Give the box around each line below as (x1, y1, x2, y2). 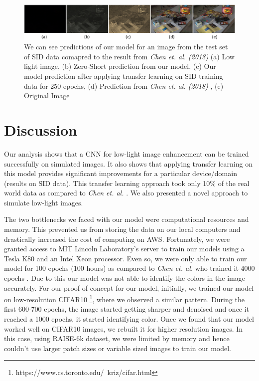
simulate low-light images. (4, 197, 83, 207)
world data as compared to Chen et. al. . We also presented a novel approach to (4, 188, 248, 198)
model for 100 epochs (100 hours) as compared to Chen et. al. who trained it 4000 (4, 263, 255, 273)
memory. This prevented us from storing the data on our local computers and (4, 224, 241, 234)
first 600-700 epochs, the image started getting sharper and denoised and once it (4, 304, 250, 314)
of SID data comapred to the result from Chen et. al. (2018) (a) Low (24, 51, 235, 61)
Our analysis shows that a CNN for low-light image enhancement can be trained (4, 148, 249, 159)
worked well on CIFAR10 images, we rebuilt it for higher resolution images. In (4, 323, 243, 334)
